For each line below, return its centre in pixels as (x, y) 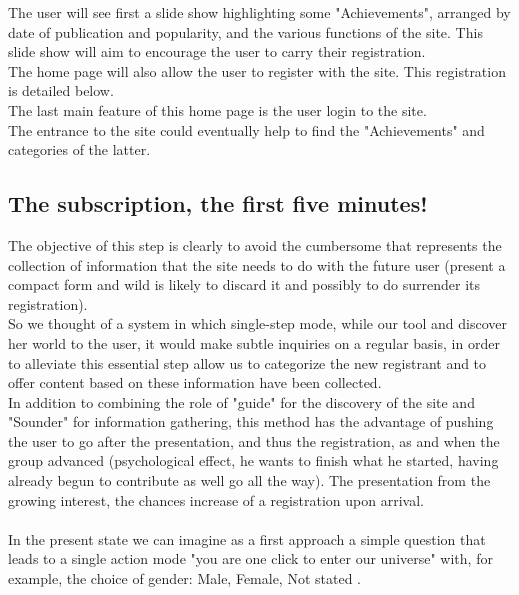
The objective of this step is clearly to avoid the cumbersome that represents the (255, 244)
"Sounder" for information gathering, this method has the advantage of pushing (251, 421)
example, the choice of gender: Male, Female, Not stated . (184, 578)
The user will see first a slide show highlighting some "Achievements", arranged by (259, 12)
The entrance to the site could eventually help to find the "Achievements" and (246, 129)
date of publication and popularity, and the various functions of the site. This (245, 31)
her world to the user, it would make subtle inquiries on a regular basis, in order (254, 342)
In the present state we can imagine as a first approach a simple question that (247, 538)
